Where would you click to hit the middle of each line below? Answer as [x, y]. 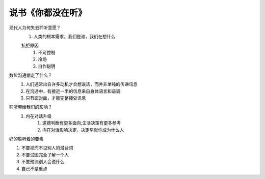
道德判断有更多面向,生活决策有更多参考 [82, 123]
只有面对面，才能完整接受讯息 [56, 98]
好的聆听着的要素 [26, 139]
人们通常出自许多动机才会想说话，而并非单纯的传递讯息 [81, 84]
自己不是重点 [34, 168]
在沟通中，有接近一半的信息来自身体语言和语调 [73, 91]
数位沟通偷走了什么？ [31, 75]
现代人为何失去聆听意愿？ [35, 28]
